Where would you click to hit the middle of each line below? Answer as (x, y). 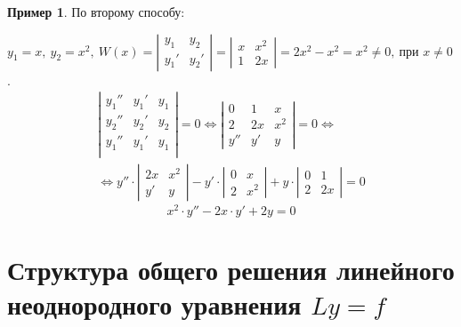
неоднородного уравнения (154, 304)
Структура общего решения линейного (231, 270)
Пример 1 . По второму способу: (96, 12)
